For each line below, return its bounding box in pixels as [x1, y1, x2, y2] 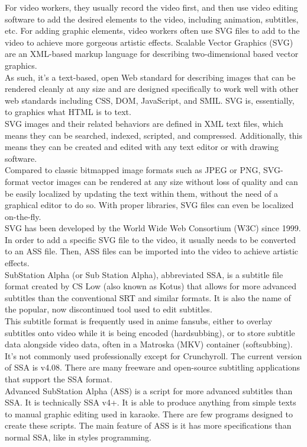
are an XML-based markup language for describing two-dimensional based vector [5, 47, 299, 60]
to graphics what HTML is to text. [5, 106, 131, 118]
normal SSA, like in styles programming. [5, 430, 152, 443]
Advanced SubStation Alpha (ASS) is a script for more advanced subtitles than [5, 384, 293, 397]
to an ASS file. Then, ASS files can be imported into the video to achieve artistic [5, 245, 299, 257]
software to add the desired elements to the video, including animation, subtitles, [5, 12, 299, 25]
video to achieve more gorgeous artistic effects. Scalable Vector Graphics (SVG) [5, 36, 293, 48]
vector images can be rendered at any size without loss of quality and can [31, 175, 298, 187]
